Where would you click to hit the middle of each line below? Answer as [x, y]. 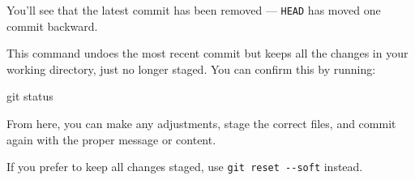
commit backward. [52, 26]
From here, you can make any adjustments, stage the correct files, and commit [201, 124]
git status [30, 96]
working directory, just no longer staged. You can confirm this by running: [191, 69]
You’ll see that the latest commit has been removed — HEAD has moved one [194, 10]
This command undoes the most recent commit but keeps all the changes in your [207, 53]
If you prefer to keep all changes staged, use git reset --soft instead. [185, 167]
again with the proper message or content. [111, 139]
